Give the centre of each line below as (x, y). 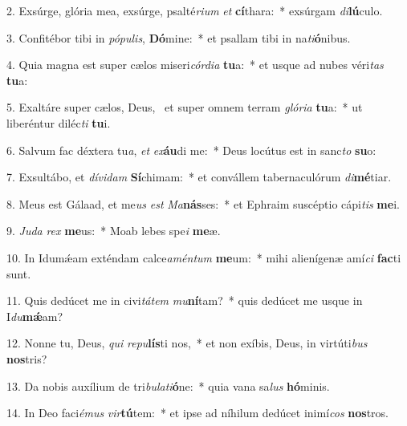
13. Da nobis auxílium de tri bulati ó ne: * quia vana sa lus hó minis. (168, 385)
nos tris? (27, 358)
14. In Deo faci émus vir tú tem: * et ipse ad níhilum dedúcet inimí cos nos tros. (198, 413)
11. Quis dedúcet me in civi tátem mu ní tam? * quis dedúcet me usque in (185, 300)
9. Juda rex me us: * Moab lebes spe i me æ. (114, 231)
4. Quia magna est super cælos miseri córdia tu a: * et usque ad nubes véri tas (195, 65)
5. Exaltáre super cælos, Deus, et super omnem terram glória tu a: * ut (185, 107)
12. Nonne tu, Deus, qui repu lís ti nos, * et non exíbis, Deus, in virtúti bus (187, 343)
